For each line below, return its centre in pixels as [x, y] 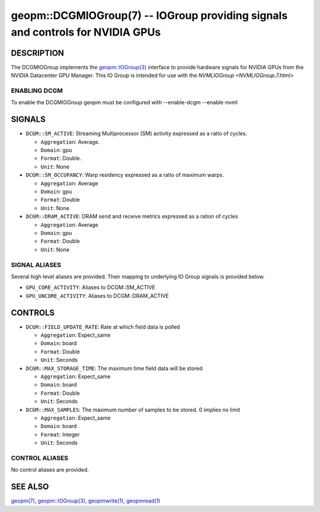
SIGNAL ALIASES [36, 265]
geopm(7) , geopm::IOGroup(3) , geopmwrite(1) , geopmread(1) [86, 501]
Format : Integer [60, 434]
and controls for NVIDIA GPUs [86, 32]
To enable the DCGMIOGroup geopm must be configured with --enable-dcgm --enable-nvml [124, 102]
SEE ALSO [30, 487]
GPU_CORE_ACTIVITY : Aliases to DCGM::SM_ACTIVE [91, 288]
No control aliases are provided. [50, 470]
